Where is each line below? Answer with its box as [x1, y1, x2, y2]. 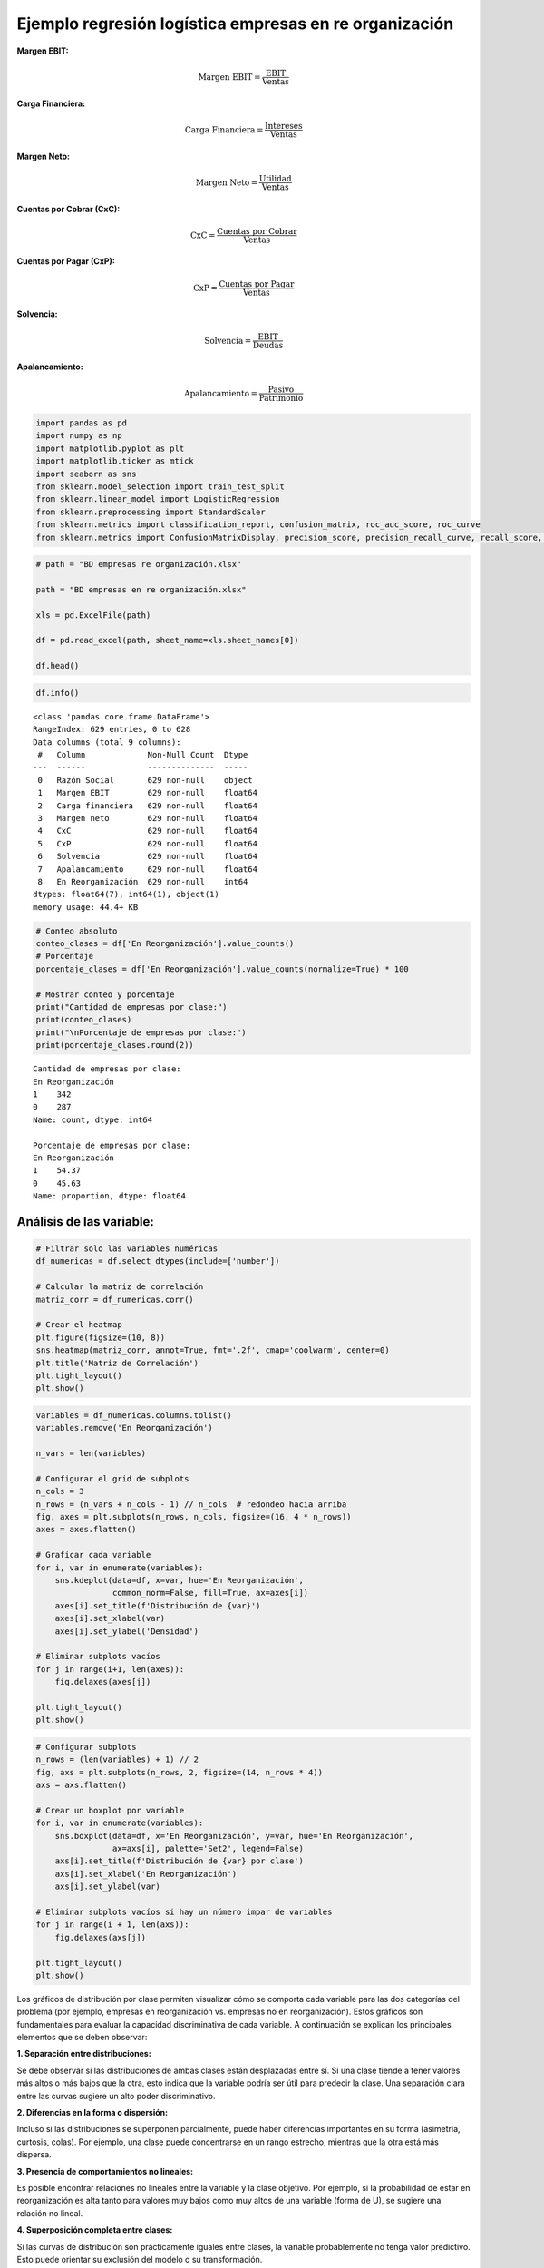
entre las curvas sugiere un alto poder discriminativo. [16, 2090, 216, 2101]
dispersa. [16, 2149, 52, 2160]
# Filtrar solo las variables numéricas [35, 1244, 218, 1254]
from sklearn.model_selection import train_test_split [35, 481, 285, 492]
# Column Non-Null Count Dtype [37, 749, 248, 759]
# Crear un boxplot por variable [35, 1805, 185, 1815]
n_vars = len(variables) [35, 1448, 147, 1459]
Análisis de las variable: [16, 1214, 154, 1229]
